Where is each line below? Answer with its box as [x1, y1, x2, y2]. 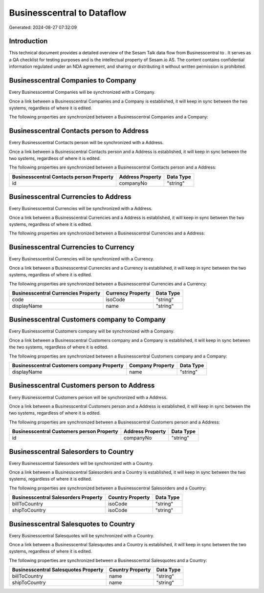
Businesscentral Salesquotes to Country [9, 520, 135, 528]
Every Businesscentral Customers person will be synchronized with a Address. [9, 394, 168, 400]
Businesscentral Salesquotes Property [12, 567, 104, 573]
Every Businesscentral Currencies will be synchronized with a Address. [9, 206, 153, 212]
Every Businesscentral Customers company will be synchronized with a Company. [9, 328, 175, 334]
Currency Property [106, 290, 151, 296]
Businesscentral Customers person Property [12, 428, 118, 435]
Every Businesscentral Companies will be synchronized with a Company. [9, 89, 156, 95]
